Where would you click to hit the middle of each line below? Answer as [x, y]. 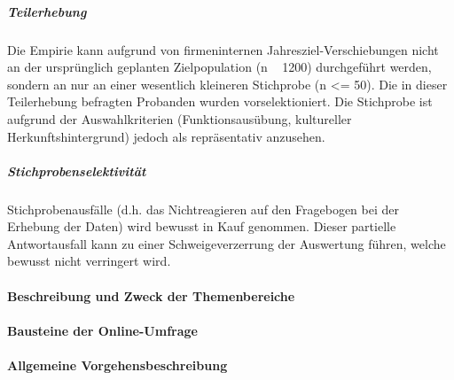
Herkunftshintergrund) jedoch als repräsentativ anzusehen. [166, 136]
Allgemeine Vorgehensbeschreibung [117, 365]
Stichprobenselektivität [77, 171]
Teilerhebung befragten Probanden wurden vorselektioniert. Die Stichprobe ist [220, 101]
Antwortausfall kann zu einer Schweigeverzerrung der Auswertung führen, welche [227, 243]
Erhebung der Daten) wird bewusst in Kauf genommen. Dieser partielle [202, 226]
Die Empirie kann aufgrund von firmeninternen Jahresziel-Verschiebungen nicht [223, 49]
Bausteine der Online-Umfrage [102, 330]
